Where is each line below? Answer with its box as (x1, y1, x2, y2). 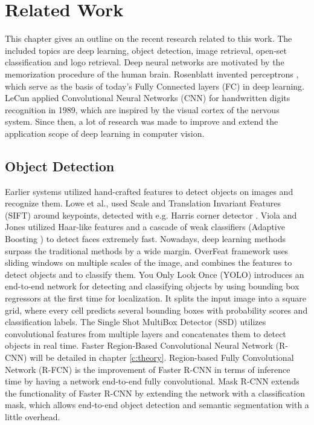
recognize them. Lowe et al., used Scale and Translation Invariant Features (5, 197, 281, 209)
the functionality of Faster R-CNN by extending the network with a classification (5, 386, 305, 399)
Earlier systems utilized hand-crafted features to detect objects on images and (5, 185, 293, 197)
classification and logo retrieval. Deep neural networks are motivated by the (5, 56, 284, 68)
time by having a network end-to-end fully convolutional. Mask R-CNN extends (5, 375, 300, 387)
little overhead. (5, 410, 60, 423)
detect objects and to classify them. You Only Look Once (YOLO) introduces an (5, 268, 304, 280)
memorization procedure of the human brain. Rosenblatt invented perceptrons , (5, 67, 299, 80)
